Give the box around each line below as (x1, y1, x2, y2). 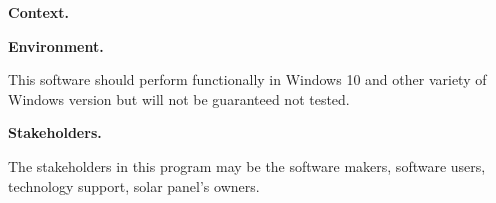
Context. (8, 2, 70, 22)
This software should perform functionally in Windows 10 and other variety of (8, 69, 487, 90)
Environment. (8, 35, 104, 56)
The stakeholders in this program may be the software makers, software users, (8, 155, 486, 176)
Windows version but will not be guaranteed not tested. (8, 88, 350, 109)
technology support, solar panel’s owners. (8, 175, 260, 196)
